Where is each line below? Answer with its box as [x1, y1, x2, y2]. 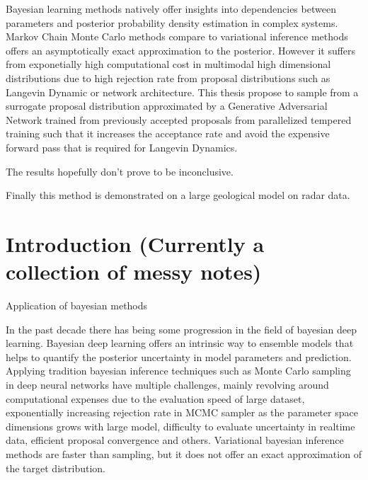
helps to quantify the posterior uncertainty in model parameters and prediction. [6, 349, 352, 364]
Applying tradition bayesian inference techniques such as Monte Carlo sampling [6, 363, 351, 378]
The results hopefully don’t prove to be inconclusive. [6, 164, 234, 178]
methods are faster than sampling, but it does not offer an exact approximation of [6, 446, 362, 461]
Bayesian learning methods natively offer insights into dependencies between [6, 1, 336, 16]
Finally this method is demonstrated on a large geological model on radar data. [6, 188, 350, 202]
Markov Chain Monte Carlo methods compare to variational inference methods [6, 29, 348, 44]
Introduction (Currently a [6, 229, 265, 258]
